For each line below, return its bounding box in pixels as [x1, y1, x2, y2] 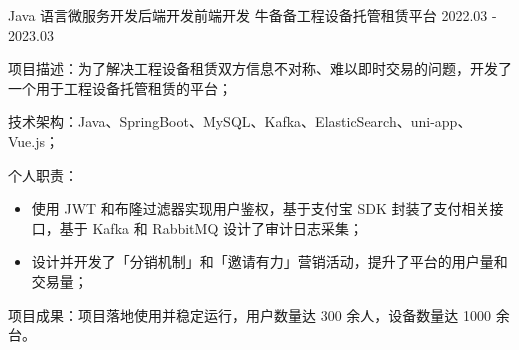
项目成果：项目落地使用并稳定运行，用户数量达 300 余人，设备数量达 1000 [8, 304, 491, 325]
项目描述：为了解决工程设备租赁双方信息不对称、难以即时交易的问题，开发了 [8, 58, 512, 79]
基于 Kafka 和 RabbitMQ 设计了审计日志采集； [59, 217, 363, 238]
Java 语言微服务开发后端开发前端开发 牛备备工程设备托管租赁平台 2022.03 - [8, 5, 497, 25]
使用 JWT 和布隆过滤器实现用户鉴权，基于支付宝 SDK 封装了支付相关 [31, 198, 490, 219]
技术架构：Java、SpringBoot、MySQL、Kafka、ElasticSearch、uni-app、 [8, 111, 472, 132]
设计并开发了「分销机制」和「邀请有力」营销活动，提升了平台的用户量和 [31, 251, 508, 272]
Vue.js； [8, 130, 60, 151]
